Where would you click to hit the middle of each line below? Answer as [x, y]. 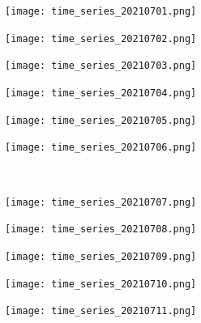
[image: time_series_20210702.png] [101, 38]
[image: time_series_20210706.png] [101, 148]
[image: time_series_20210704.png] [101, 93]
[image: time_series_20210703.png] [101, 66]
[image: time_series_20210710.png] [101, 284]
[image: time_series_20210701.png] [101, 11]
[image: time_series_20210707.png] [101, 202]
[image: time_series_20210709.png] [101, 256]
